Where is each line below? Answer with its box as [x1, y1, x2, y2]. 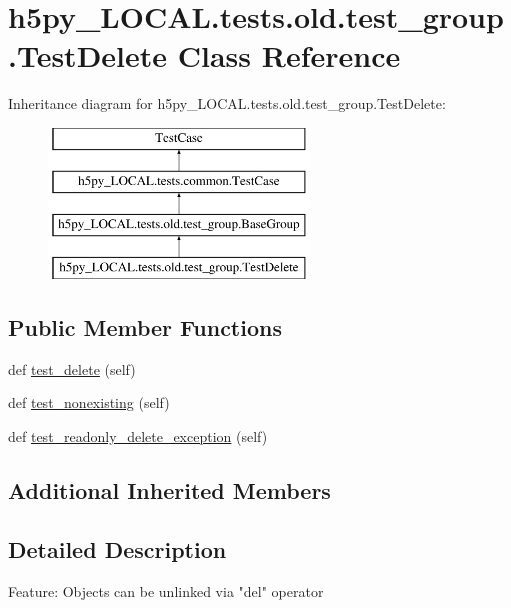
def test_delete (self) [8, 358, 136, 379]
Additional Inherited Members [8, 475, 331, 506]
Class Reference [177, 35, 401, 76]
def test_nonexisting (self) [8, 392, 170, 413]
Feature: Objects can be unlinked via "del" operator [8, 580, 324, 601]
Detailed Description [8, 533, 227, 564]
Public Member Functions [8, 312, 282, 343]
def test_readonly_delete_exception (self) [8, 426, 268, 447]
